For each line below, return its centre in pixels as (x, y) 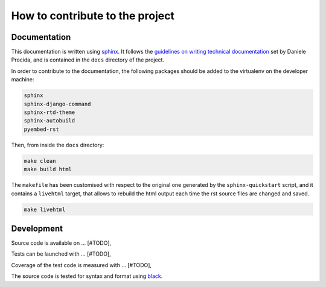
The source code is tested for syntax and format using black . (87, 276)
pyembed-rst (42, 129)
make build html (48, 169)
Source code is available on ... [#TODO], (61, 243)
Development (37, 228)
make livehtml (45, 209)
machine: (23, 80)
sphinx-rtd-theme (50, 112)
